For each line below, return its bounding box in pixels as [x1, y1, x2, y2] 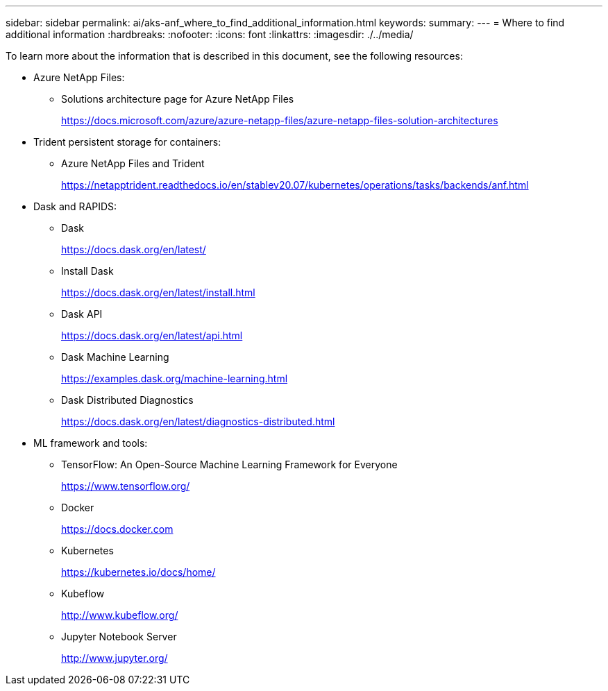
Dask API [61, 308, 103, 320]
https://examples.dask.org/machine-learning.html [61, 373, 288, 384]
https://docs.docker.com [61, 523, 174, 535]
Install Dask [61, 265, 114, 277]
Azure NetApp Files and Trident [61, 157, 205, 169]
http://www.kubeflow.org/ [61, 609, 178, 621]
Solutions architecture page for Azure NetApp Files [61, 93, 294, 105]
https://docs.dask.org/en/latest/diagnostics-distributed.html [61, 416, 335, 427]
